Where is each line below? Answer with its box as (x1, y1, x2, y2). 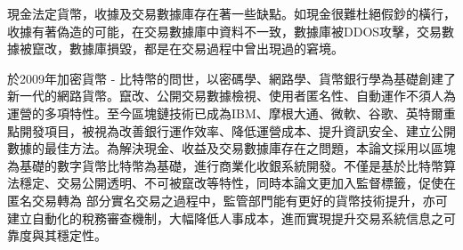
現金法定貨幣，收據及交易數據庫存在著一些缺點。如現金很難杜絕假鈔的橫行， (7, 4, 456, 22)
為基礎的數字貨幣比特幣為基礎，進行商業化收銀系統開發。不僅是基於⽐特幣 (7, 156, 443, 174)
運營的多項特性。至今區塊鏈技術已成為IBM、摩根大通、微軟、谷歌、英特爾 (7, 103, 443, 122)
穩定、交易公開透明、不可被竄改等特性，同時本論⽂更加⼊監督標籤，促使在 (19, 173, 456, 192)
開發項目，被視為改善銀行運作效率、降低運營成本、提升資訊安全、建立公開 (19, 121, 456, 140)
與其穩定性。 (31, 226, 107, 245)
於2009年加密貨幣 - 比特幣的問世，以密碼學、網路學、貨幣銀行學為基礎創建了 (7, 69, 456, 87)
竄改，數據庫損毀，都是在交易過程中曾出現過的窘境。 (31, 39, 344, 58)
